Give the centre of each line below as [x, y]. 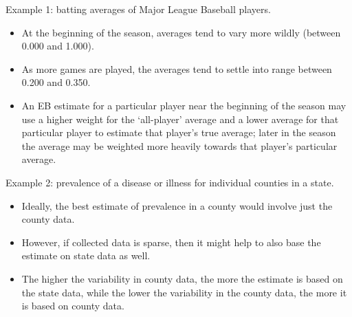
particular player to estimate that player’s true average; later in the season [179, 132]
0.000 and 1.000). [58, 46]
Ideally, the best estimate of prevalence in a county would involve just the [177, 205]
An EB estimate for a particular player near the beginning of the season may [184, 105]
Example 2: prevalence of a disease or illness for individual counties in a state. [170, 182]
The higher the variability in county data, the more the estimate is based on [182, 278]
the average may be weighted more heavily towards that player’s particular [179, 145]
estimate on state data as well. [86, 255]
